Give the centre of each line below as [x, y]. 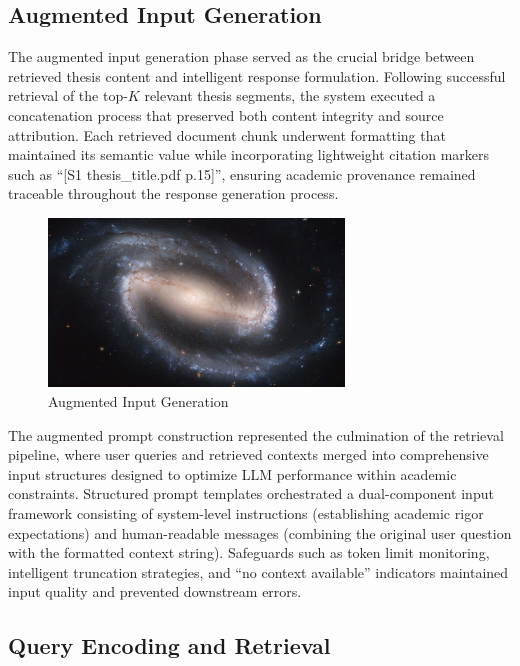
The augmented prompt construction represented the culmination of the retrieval [256, 434]
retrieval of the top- [68, 95]
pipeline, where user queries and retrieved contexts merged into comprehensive [248, 454]
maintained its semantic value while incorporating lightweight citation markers [249, 154]
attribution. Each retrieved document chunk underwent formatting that [227, 134]
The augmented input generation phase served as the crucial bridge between [241, 56]
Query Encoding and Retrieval [169, 645]
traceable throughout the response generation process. [173, 193]
